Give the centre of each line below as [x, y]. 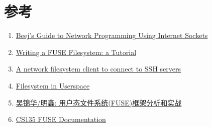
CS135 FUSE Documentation [61, 119]
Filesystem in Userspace [53, 85]
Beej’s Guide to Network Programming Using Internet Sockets [112, 35]
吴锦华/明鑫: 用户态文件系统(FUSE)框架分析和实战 [99, 102]
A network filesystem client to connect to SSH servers [98, 69]
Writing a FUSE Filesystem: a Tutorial [76, 52]
